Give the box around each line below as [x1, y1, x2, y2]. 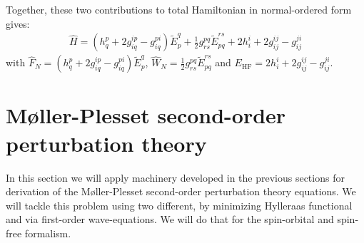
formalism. [24, 225, 71, 240]
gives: [6, 16, 30, 31]
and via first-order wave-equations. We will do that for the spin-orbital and [6, 212, 334, 227]
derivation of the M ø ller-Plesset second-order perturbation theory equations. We [6, 184, 356, 199]
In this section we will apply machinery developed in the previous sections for [6, 170, 345, 185]
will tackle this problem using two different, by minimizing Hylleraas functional [6, 197, 353, 212]
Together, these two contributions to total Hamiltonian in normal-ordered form [6, 2, 352, 16]
